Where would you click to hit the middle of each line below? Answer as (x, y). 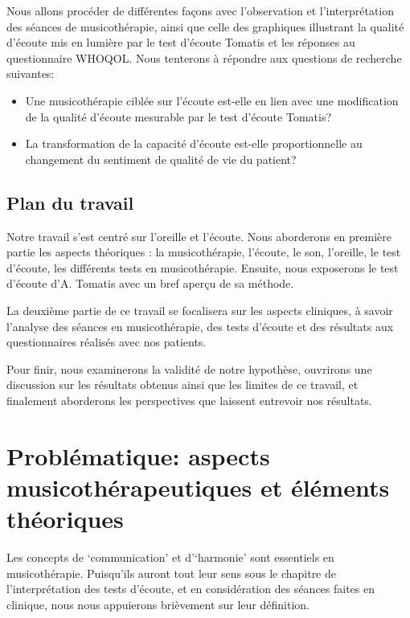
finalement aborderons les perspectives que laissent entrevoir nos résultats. (189, 400)
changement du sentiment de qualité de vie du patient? (161, 159)
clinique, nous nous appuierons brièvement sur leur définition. (158, 604)
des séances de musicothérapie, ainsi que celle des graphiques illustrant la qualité (205, 26)
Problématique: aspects (138, 455)
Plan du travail (70, 202)
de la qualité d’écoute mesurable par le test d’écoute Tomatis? (178, 116)
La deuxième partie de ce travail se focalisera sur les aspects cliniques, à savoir (200, 310)
